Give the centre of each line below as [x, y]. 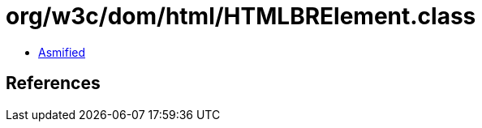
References [53, 83]
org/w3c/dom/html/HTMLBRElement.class [241, 16]
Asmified [62, 52]
